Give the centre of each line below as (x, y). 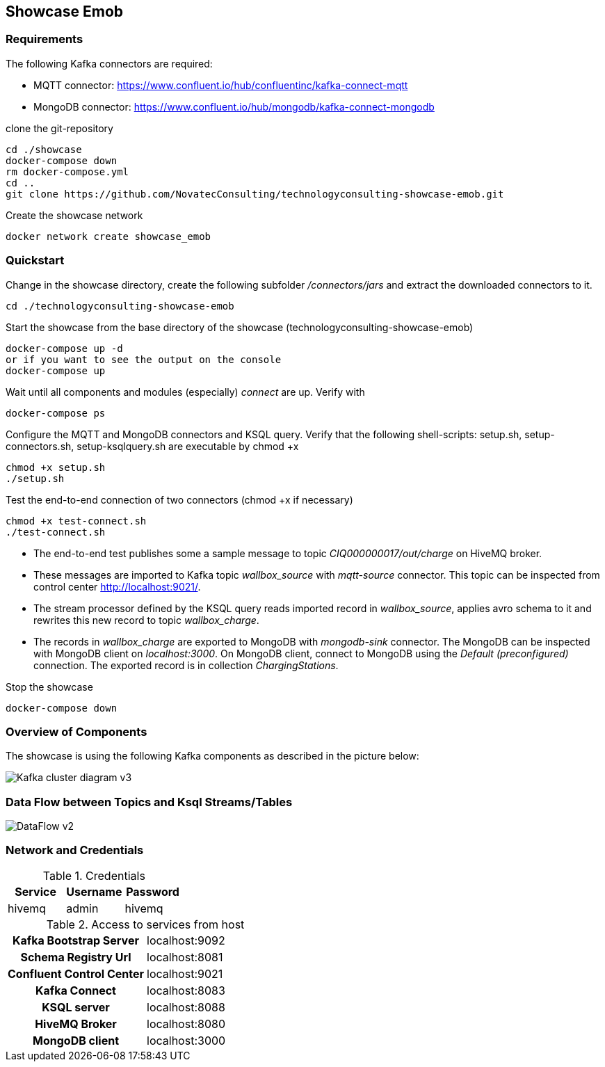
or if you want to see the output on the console (144, 359)
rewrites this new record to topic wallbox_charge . (146, 620)
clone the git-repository (59, 128)
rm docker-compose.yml (67, 171)
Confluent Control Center (76, 973)
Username (94, 891)
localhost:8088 (186, 1007)
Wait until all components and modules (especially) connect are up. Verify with (185, 392)
